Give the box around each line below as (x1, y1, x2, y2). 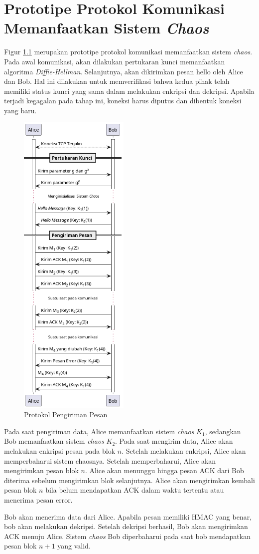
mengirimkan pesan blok (4, 465, 79, 476)
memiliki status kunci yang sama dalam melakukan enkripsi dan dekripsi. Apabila (4, 85, 255, 96)
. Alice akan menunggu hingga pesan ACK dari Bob (85, 465, 244, 476)
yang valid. (57, 541, 91, 551)
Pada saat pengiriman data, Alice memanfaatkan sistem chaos (4, 426, 194, 436)
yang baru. (4, 105, 37, 115)
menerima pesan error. (4, 494, 73, 505)
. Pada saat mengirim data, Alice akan (115, 436, 233, 446)
